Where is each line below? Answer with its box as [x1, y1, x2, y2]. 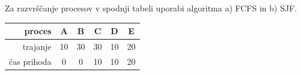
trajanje [22, 40, 52, 52]
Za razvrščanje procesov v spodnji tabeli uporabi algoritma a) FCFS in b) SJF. [5, 2, 297, 14]
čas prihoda [9, 55, 52, 67]
